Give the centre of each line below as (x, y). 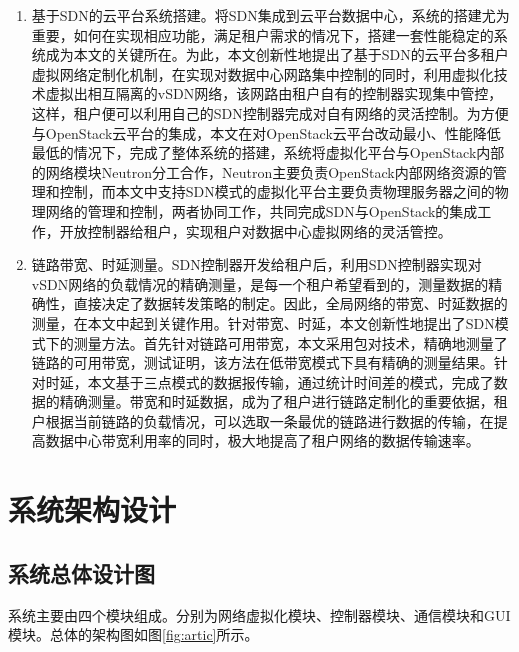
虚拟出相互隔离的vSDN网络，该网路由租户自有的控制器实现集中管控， (274, 93)
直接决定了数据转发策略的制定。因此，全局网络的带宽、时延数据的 (290, 303)
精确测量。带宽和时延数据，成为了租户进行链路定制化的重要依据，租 (283, 401)
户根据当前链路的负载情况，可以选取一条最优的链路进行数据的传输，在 (262, 420)
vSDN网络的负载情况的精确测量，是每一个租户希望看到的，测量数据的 (260, 283)
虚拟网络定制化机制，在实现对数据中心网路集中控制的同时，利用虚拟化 (262, 73)
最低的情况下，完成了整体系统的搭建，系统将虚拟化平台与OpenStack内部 (268, 152)
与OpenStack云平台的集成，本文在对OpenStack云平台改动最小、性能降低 (266, 132)
